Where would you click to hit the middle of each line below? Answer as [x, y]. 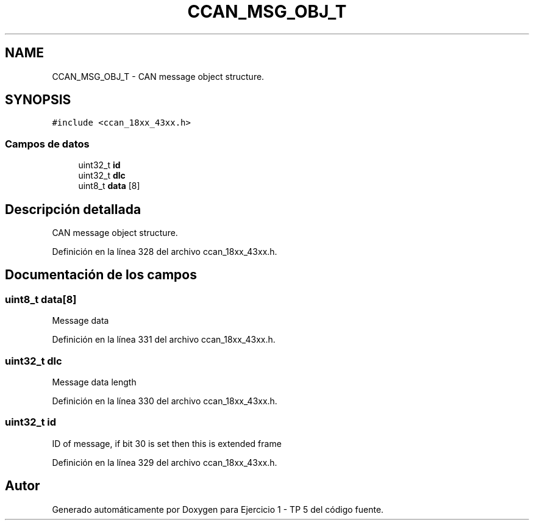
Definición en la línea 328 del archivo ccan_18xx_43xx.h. [165, 252]
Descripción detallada [73, 209]
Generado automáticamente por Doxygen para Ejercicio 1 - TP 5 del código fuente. [218, 509]
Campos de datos [47, 144]
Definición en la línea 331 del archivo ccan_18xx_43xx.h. [164, 340]
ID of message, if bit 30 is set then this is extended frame [167, 443]
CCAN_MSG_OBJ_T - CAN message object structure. [158, 76]
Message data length [94, 382]
